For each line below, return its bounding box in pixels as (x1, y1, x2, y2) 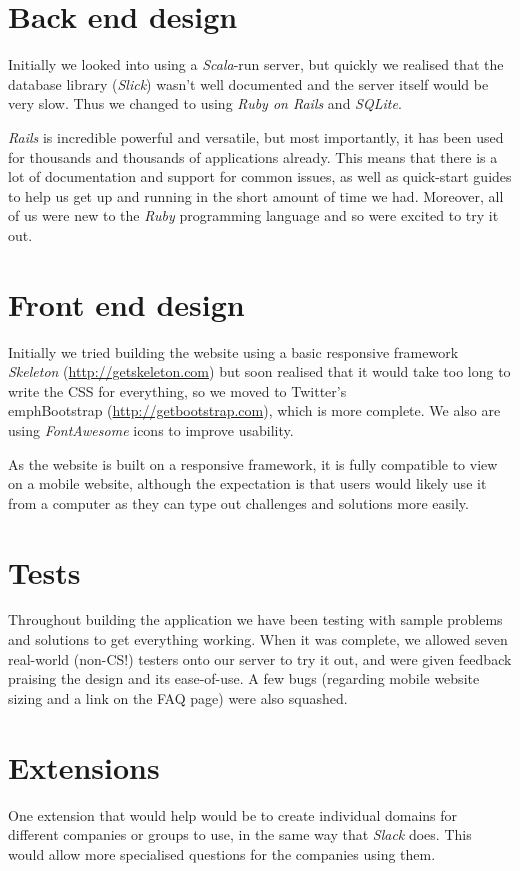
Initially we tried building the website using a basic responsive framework (8, 341, 459, 362)
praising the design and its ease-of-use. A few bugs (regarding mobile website (8, 668, 480, 689)
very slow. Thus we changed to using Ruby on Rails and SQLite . (8, 93, 402, 114)
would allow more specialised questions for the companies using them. (8, 843, 436, 864)
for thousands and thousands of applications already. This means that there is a (8, 146, 498, 167)
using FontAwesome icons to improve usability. (8, 419, 294, 440)
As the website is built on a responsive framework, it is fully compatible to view (8, 453, 498, 474)
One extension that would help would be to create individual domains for (8, 804, 458, 825)
